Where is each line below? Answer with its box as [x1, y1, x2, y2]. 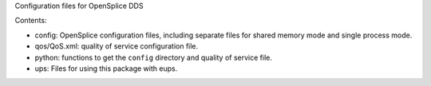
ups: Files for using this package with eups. [34, 64, 178, 73]
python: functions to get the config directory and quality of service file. [34, 53, 273, 62]
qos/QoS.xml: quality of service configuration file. [34, 41, 199, 51]
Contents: [14, 16, 47, 25]
